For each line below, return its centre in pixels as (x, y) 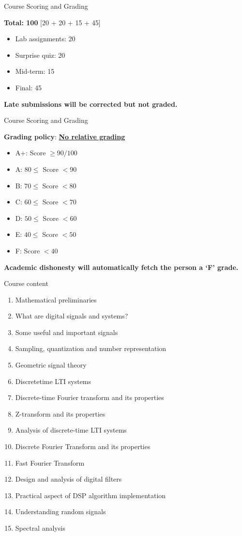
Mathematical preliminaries (56, 299)
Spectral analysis (40, 528)
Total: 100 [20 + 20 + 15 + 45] (52, 22)
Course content (26, 283)
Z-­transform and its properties (60, 413)
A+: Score (30, 153)
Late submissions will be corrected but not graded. (91, 104)
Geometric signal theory (51, 365)
